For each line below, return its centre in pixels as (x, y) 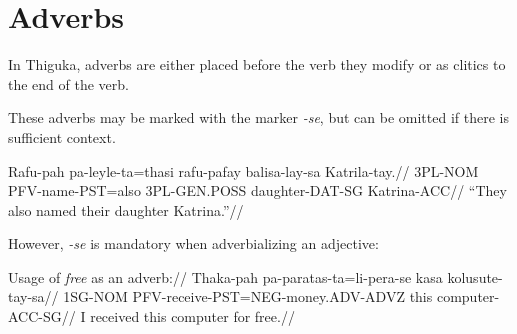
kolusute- (475, 276)
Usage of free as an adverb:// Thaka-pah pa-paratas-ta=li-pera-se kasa (225, 276)
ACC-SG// (42, 316)
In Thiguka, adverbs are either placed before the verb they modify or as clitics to (257, 64)
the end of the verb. (68, 83)
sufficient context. (62, 136)
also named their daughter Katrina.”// (126, 209)
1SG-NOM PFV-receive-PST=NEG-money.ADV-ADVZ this (248, 296)
